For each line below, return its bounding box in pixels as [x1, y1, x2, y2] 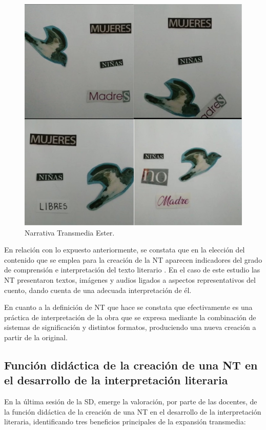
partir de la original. [4, 331, 68, 342]
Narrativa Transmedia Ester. [25, 227, 115, 238]
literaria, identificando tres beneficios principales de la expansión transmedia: [4, 416, 246, 427]
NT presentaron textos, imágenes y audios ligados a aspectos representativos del [4, 274, 256, 285]
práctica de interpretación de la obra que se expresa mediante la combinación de [4, 311, 256, 322]
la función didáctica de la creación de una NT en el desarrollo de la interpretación [4, 406, 261, 417]
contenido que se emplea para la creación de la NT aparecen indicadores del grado [4, 254, 262, 265]
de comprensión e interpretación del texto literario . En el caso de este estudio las [4, 264, 260, 275]
